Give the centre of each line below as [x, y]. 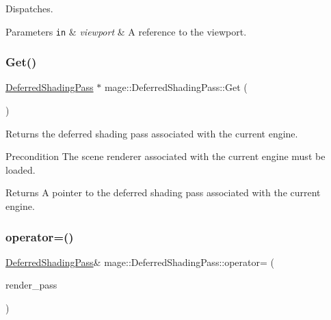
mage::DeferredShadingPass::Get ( [176, 87]
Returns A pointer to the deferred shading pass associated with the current [163, 192]
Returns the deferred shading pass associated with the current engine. [152, 133]
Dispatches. [29, 8]
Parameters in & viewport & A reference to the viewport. [126, 31]
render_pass [31, 285]
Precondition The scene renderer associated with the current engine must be [165, 156]
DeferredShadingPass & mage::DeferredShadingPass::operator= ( [140, 262]
